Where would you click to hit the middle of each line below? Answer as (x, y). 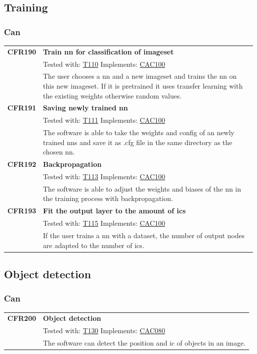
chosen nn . (59, 152)
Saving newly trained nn (86, 108)
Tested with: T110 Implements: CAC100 (104, 64)
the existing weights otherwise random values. (112, 95)
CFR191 (22, 108)
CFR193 (22, 211)
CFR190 (22, 51)
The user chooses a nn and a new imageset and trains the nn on (140, 76)
